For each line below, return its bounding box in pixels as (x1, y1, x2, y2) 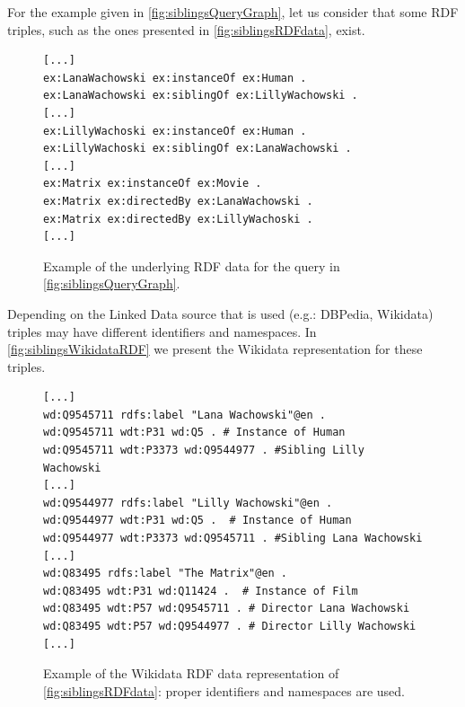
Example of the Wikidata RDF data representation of (43, 664, 339, 683)
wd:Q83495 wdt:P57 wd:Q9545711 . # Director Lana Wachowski (43, 602, 410, 615)
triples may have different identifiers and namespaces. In (7, 322, 317, 340)
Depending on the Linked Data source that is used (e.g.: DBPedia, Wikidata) (7, 304, 434, 323)
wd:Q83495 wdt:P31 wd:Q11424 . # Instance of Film (43, 584, 358, 597)
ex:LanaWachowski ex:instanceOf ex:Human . (43, 71, 307, 84)
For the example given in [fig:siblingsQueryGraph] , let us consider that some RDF (7, 3, 459, 21)
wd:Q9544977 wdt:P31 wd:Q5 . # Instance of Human (43, 514, 352, 527)
